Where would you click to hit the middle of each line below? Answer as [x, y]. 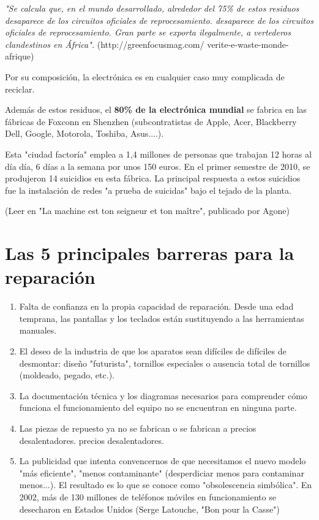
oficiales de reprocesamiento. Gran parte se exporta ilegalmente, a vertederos [148, 32]
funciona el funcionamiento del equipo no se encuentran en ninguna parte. [158, 407]
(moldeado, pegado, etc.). [67, 375]
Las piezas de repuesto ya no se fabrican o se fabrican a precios [138, 428]
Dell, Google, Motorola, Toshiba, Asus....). [84, 133]
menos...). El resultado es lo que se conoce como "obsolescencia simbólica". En [166, 485]
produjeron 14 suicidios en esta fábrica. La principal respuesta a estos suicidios [153, 178]
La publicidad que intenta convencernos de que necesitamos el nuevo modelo [163, 461]
